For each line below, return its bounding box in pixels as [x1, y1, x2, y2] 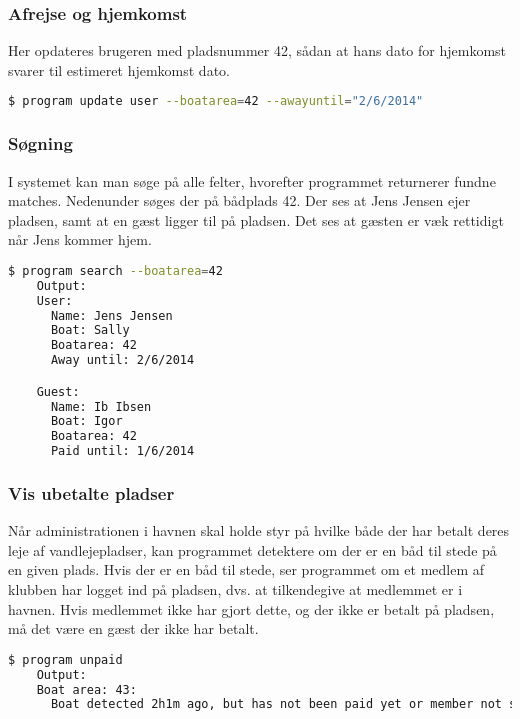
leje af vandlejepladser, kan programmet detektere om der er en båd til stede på [8, 539, 497, 560]
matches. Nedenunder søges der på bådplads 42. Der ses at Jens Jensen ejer [8, 190, 471, 211]
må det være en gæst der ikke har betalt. [8, 618, 259, 639]
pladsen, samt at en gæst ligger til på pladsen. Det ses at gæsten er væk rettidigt [8, 209, 504, 230]
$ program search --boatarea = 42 [8, 263, 223, 278]
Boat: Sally [50, 323, 130, 338]
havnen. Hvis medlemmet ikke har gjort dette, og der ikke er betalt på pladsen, [8, 598, 495, 619]
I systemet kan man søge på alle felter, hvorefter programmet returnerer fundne [8, 170, 496, 191]
